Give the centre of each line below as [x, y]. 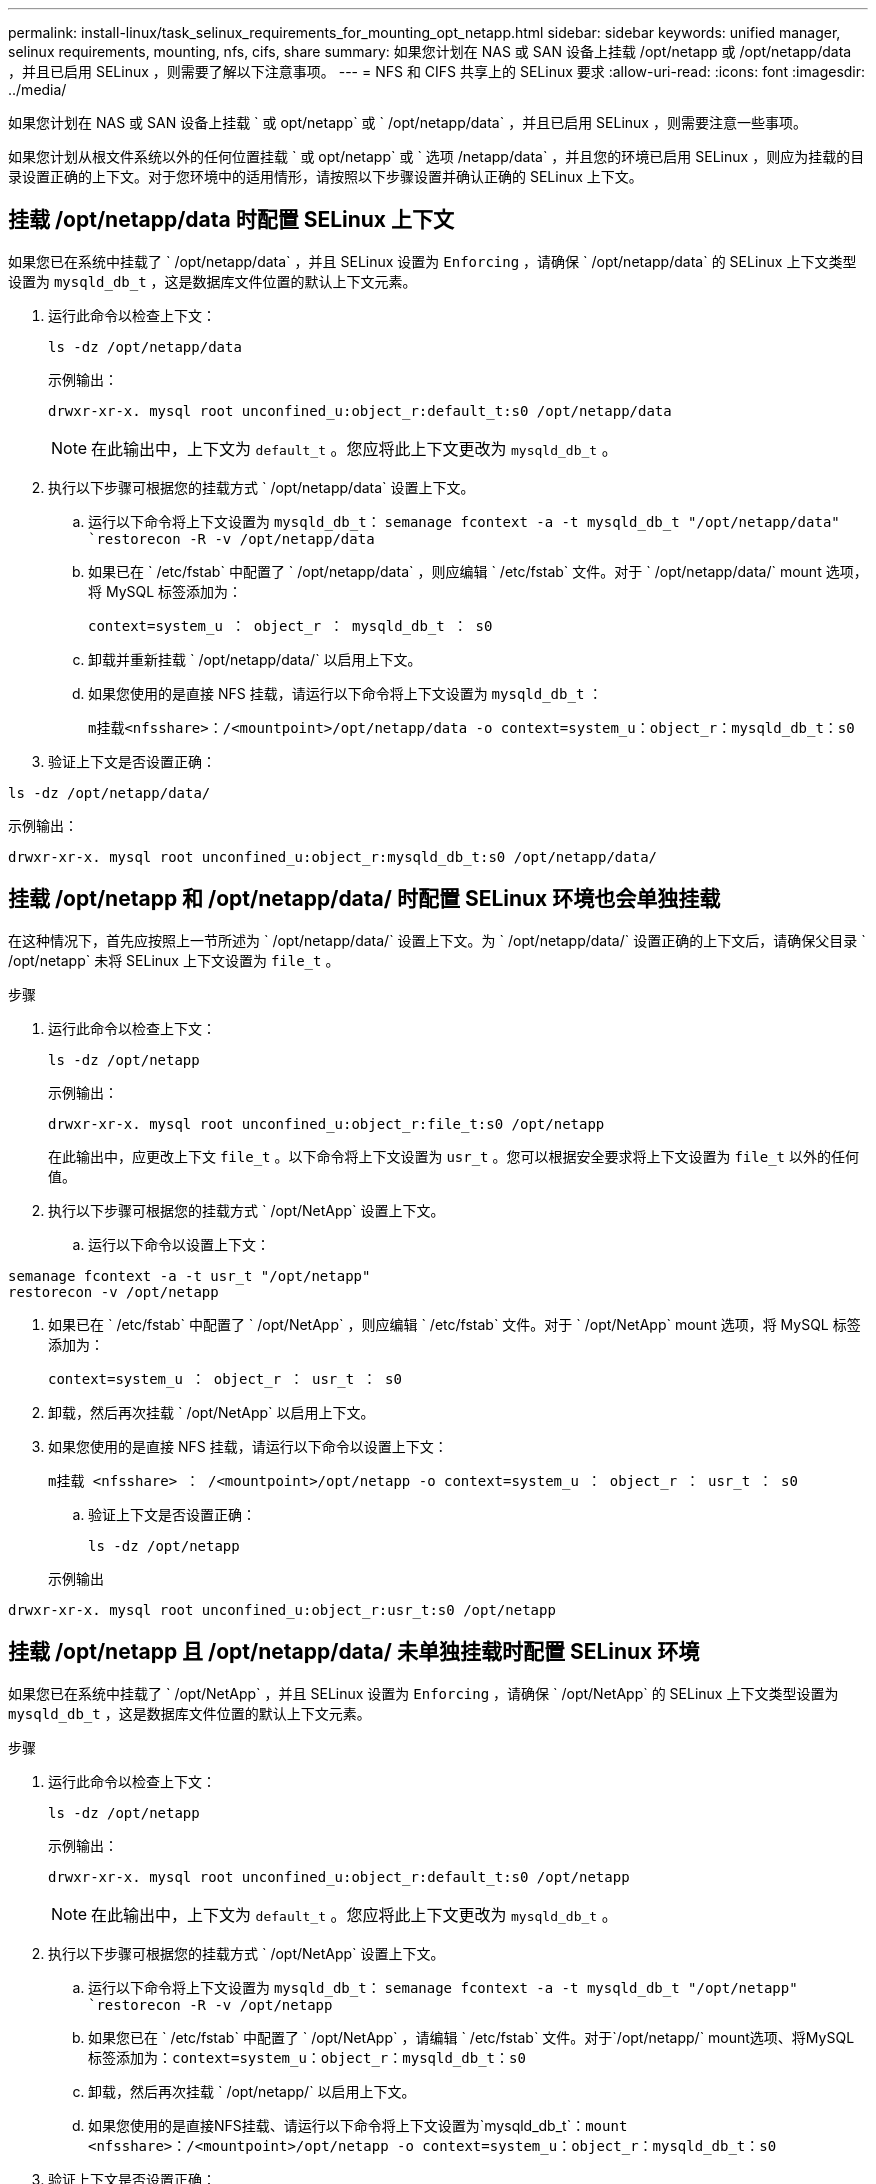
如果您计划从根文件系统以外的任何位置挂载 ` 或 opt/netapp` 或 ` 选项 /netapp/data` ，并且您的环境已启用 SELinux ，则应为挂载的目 [436, 156]
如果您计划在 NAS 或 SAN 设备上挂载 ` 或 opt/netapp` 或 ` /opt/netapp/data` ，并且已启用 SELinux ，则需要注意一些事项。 [407, 122]
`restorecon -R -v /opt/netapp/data [231, 538]
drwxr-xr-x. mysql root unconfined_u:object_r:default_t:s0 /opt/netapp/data [360, 410]
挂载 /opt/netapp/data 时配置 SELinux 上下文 [231, 220]
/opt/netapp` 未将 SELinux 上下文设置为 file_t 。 [174, 960]
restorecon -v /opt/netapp [113, 1291]
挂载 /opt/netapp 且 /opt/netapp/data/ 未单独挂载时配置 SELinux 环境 [354, 1652]
